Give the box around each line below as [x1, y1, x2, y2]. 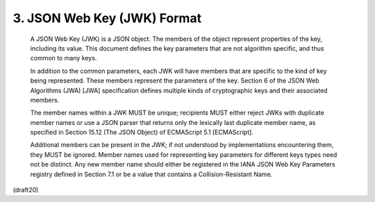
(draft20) [12, 186, 39, 194]
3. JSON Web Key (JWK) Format [12, 10, 201, 26]
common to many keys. [30, 54, 97, 62]
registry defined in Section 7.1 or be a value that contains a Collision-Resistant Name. [30, 170, 273, 178]
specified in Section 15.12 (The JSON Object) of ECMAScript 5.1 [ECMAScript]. [30, 128, 253, 137]
